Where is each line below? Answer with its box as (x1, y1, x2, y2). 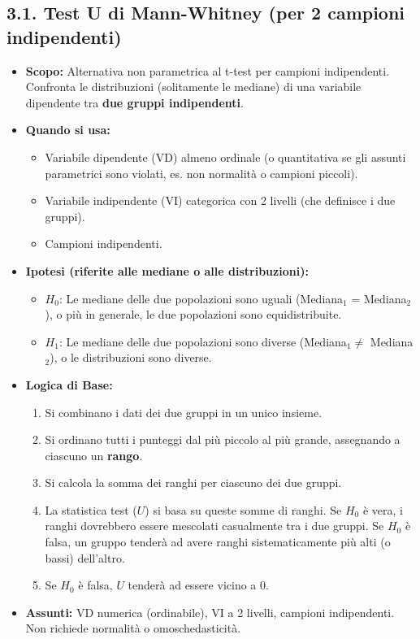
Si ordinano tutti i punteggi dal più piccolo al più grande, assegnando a (45, 431, 401, 448)
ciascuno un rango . (45, 446, 143, 463)
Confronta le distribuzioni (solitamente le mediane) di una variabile (25, 78, 362, 95)
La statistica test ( (45, 501, 137, 518)
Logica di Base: (25, 376, 113, 393)
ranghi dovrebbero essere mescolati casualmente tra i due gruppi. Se (45, 517, 384, 534)
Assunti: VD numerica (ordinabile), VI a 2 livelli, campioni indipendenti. (25, 603, 395, 620)
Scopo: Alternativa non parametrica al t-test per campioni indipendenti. (25, 62, 390, 79)
